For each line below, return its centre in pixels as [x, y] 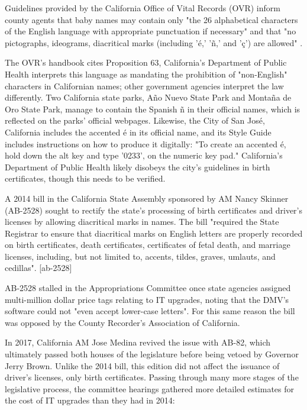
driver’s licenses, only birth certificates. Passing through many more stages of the [152, 377]
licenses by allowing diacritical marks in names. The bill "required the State [142, 222]
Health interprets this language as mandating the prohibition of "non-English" [146, 74]
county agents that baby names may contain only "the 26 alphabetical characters [151, 19]
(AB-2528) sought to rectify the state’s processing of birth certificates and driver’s [154, 210]
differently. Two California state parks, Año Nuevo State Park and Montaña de [148, 97]
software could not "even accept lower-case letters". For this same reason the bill [150, 311]
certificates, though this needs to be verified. [85, 178]
